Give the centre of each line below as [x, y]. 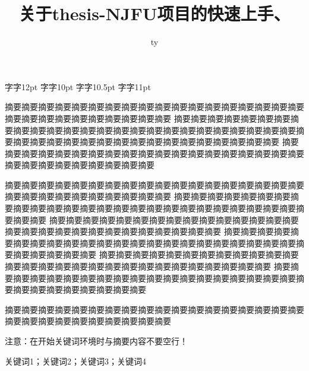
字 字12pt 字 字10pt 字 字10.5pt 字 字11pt [78, 86]
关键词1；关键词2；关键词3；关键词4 [75, 361]
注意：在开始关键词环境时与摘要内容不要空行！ [96, 341]
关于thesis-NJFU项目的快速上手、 [154, 13]
